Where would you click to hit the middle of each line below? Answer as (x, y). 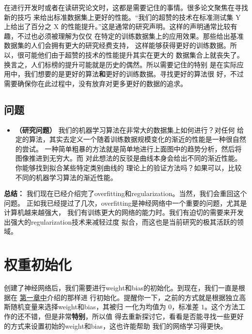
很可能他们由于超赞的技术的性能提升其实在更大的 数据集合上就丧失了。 (130, 54)
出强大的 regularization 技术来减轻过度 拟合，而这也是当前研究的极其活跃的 (120, 221)
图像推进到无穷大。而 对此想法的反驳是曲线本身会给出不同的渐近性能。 (128, 158)
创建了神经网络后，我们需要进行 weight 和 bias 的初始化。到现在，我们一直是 (121, 288)
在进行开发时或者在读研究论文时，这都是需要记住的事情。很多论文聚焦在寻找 (126, 7)
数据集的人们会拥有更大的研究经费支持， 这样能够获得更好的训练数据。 (117, 45)
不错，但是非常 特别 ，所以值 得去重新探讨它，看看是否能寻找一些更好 (134, 316)
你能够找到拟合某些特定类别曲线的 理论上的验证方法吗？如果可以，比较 (128, 167)
